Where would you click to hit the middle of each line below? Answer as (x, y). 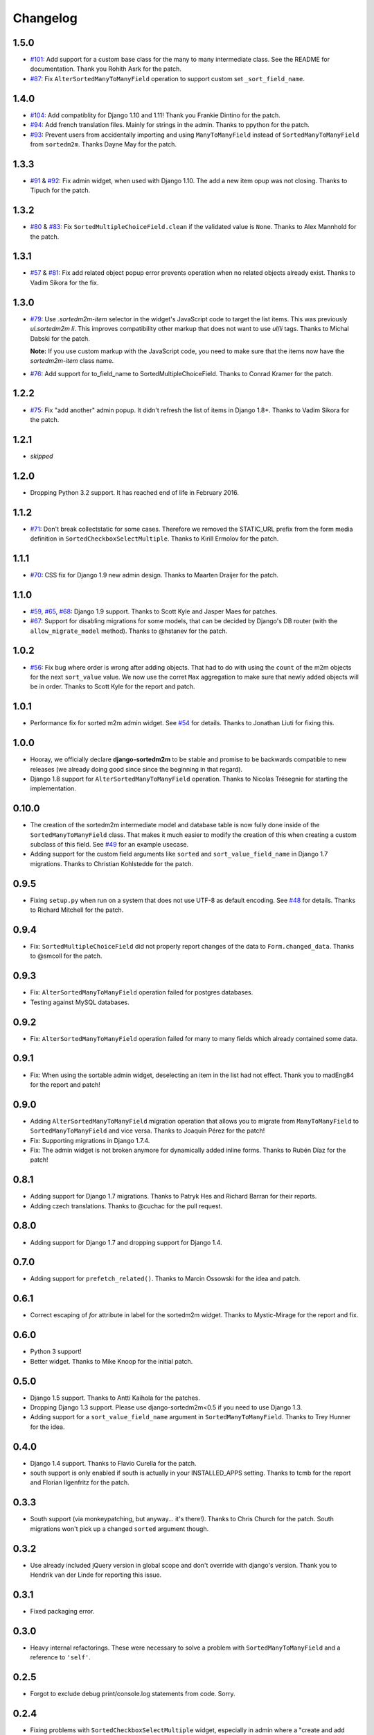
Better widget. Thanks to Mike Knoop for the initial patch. (112, 1361)
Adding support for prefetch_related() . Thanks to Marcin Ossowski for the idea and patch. (165, 1279)
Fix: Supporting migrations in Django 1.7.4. (90, 1140)
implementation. (53, 788)
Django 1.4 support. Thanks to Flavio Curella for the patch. (113, 1463)
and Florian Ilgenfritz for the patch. (80, 1482)
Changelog (45, 18)
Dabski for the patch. (60, 338)
